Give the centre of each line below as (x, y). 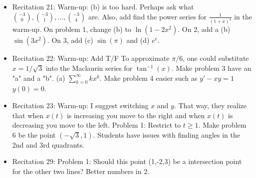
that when (28, 115)
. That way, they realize (210, 105)
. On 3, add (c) (70, 40)
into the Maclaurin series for (89, 68)
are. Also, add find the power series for (147, 16)
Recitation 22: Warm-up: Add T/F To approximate (91, 58)
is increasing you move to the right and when (136, 115)
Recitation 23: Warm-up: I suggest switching (80, 105)
